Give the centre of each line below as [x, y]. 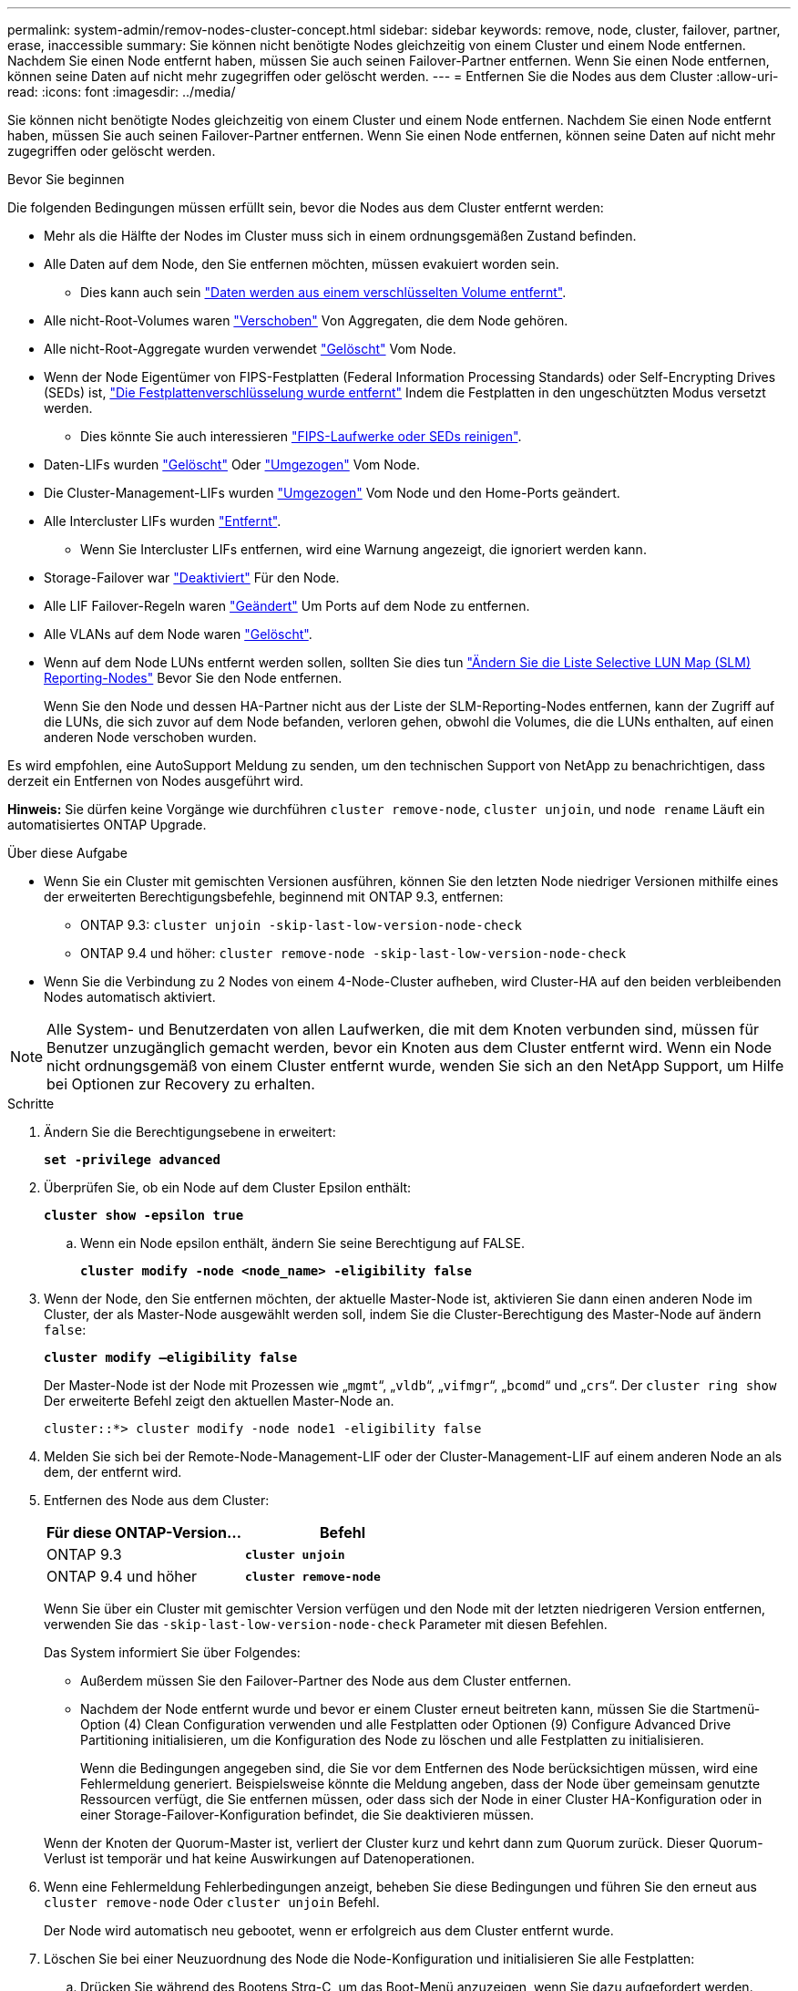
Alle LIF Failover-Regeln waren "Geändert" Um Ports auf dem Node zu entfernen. [287, 606]
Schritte [31, 1104]
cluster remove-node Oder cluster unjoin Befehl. [212, 1902]
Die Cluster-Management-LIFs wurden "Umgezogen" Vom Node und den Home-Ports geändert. [332, 493]
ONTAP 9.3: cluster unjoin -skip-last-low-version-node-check [301, 925]
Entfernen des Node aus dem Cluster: [157, 1500]
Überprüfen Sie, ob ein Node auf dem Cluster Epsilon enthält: [228, 1187]
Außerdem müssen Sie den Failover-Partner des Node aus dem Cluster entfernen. [326, 1681]
